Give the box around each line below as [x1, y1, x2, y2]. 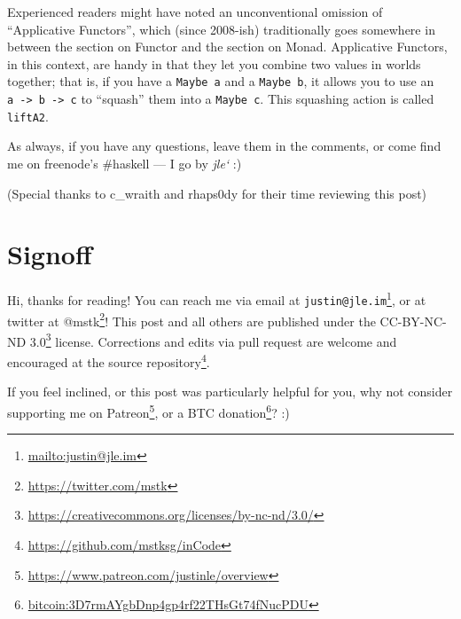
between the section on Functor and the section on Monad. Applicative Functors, [7, 37, 448, 56]
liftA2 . [7, 106, 49, 125]
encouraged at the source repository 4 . [7, 350, 210, 371]
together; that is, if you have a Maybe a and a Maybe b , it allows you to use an [7, 72, 434, 90]
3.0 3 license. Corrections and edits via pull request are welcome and [29, 329, 397, 350]
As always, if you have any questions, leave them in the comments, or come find [7, 137, 441, 155]
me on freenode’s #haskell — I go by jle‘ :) [7, 153, 242, 172]
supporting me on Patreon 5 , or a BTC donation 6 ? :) [7, 400, 290, 421]
